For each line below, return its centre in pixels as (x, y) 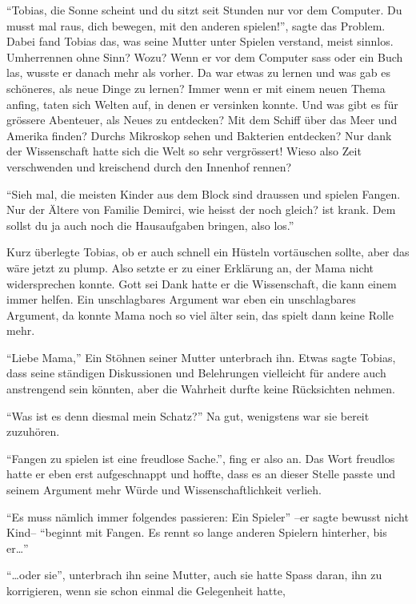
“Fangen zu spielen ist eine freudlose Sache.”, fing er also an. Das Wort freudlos (201, 458)
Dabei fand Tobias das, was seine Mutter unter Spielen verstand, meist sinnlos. (200, 41)
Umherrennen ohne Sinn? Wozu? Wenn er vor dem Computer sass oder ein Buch (205, 56)
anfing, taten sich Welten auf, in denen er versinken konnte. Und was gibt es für (202, 104)
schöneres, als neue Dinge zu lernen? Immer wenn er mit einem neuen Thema (196, 88)
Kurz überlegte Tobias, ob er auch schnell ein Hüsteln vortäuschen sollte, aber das (208, 252)
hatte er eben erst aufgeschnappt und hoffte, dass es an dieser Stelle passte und (201, 474)
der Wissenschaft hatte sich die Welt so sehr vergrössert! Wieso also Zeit (184, 151)
